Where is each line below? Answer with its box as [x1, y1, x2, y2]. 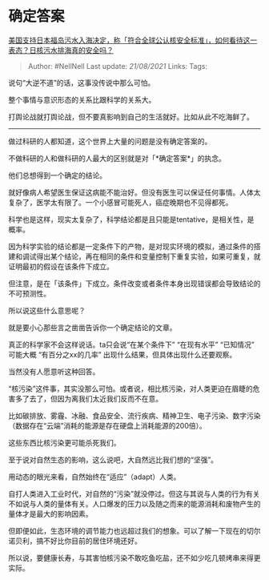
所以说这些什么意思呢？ [8, 305, 86, 315]
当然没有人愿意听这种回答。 [8, 366, 100, 377]
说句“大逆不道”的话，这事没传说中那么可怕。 [8, 78, 155, 87]
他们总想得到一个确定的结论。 [8, 170, 106, 180]
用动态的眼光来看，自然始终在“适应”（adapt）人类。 [8, 472, 181, 481]
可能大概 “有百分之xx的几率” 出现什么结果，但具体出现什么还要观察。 [8, 349, 237, 359]
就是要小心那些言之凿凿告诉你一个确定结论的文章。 [8, 322, 177, 332]
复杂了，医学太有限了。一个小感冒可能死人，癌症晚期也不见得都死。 [8, 197, 233, 207]
